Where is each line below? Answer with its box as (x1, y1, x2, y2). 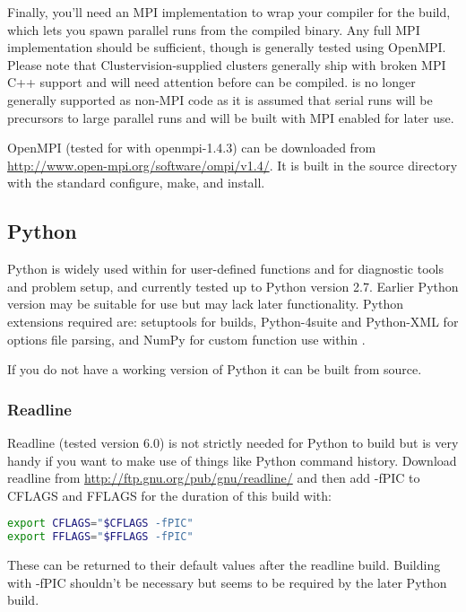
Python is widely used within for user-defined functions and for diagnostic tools (7, 259, 444, 278)
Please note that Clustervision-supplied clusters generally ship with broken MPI (7, 55, 446, 74)
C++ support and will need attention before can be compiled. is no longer (7, 73, 416, 92)
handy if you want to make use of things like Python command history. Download (7, 450, 457, 469)
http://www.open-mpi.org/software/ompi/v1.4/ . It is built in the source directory (7, 155, 458, 174)
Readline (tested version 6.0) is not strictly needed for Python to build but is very (7, 433, 459, 451)
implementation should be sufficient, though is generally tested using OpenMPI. (7, 38, 446, 57)
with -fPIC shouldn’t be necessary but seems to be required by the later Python (7, 573, 447, 591)
